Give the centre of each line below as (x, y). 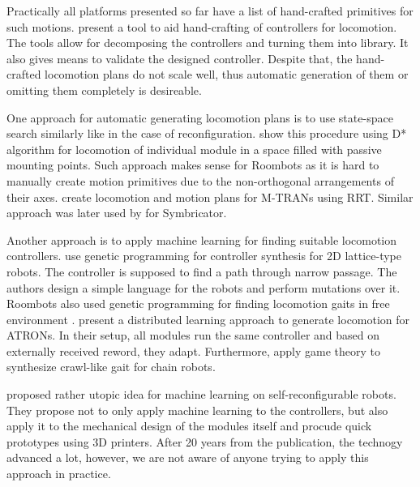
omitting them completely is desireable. (104, 90)
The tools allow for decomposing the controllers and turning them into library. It (208, 43)
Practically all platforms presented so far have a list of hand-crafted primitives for (210, 11)
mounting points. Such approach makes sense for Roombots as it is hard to (193, 165)
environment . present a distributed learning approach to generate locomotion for (208, 319)
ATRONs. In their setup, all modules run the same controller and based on (193, 335)
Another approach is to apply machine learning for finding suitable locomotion (202, 239)
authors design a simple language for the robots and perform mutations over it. (204, 287)
